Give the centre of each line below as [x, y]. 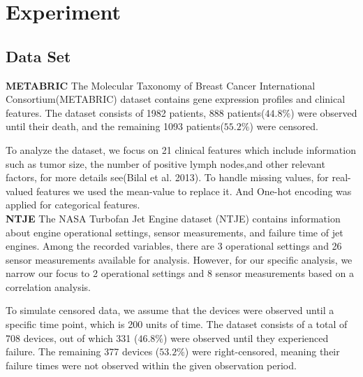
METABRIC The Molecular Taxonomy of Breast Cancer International [161, 85]
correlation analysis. [48, 286]
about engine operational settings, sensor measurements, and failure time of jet [175, 232]
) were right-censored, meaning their [262, 351]
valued [20, 191]
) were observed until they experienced [246, 337]
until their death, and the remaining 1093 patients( [115, 126]
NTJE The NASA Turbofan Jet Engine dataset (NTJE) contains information [173, 218]
